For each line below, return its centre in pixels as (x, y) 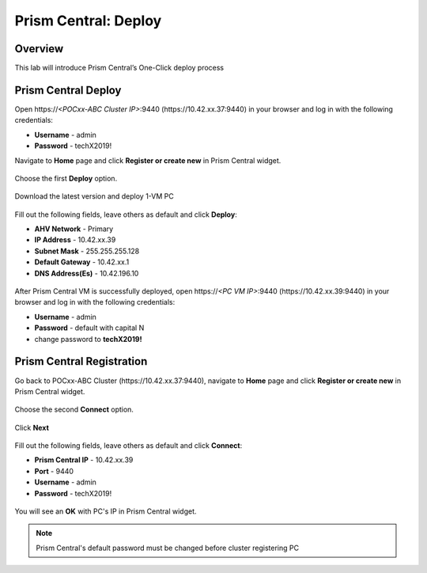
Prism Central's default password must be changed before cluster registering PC (168, 548)
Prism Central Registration (81, 361)
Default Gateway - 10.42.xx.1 (82, 262)
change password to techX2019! (88, 339)
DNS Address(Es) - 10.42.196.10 (87, 273)
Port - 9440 (54, 471)
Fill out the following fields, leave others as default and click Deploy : (126, 214)
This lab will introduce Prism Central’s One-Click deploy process (119, 68)
